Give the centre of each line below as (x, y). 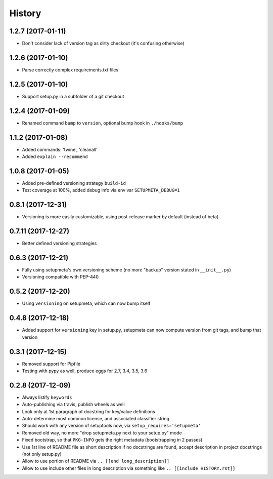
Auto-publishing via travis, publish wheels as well (73, 405)
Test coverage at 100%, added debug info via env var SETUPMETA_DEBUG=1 (101, 190)
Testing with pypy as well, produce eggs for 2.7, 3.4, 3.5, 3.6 (85, 371)
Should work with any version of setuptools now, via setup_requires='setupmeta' (111, 426)
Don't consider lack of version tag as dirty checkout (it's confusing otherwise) (103, 44)
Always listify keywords (47, 397)
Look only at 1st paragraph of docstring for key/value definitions (88, 411)
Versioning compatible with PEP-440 (60, 277)
